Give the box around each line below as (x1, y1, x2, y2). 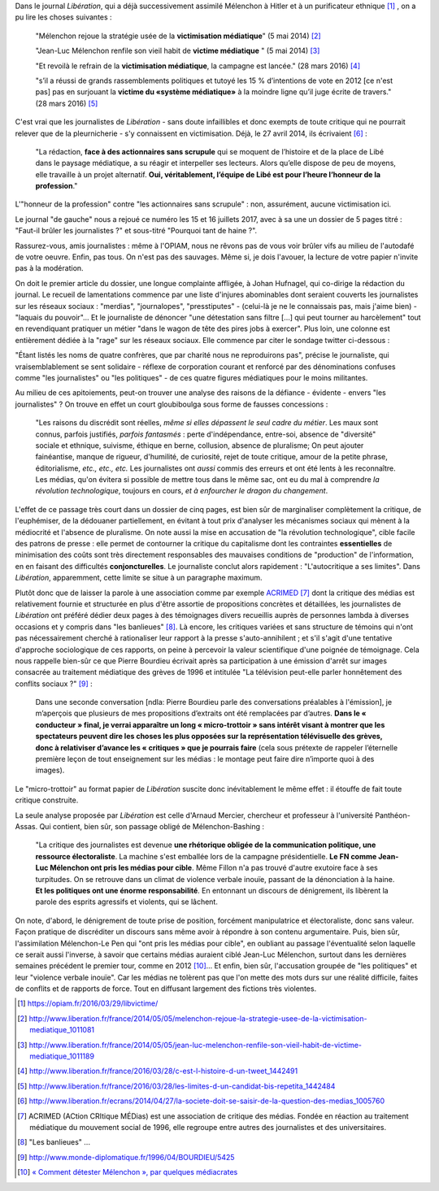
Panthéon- (375, 810, 411, 820)
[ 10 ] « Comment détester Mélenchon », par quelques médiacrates (17, 1167, 238, 1177)
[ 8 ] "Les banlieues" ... (17, 1137, 91, 1147)
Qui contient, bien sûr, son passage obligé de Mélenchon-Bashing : (39, 822, 264, 831)
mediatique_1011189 (29, 1051, 95, 1061)
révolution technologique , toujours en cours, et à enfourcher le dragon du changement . (35, 486, 328, 496)
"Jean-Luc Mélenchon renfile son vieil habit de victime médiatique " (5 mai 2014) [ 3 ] (35, 46, 320, 56)
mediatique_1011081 (29, 1025, 95, 1035)
